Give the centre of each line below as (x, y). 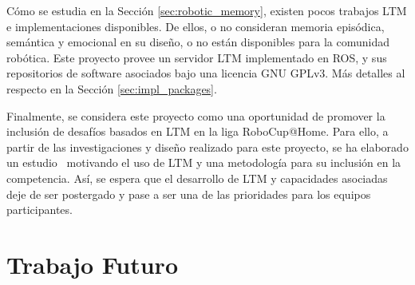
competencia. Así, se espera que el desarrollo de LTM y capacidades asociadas (197, 178)
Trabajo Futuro (92, 264)
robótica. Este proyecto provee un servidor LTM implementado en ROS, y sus (197, 57)
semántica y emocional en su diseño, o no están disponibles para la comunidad (198, 42)
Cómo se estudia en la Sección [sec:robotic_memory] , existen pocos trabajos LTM (207, 10)
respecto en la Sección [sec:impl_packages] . (112, 88)
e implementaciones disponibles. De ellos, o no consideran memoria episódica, (196, 26)
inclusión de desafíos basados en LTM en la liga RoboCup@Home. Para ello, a (198, 131)
